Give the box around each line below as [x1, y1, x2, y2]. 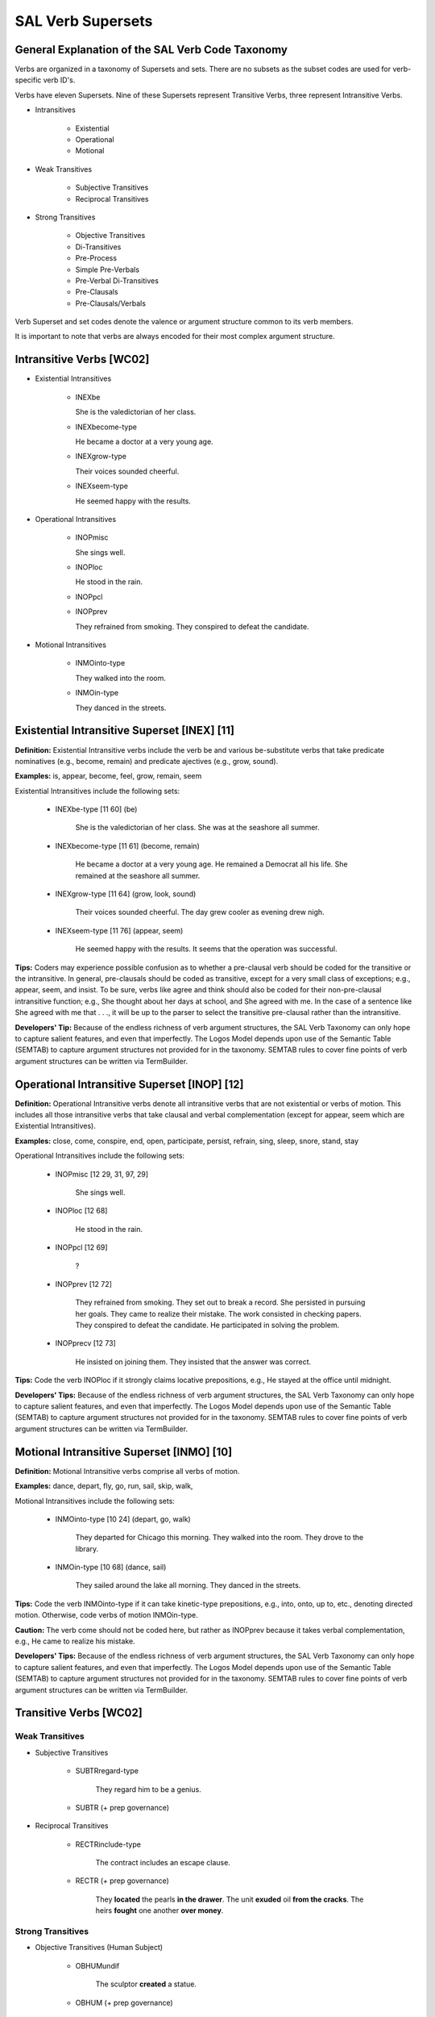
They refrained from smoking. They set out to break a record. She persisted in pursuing [75, 1297, 366, 1307]
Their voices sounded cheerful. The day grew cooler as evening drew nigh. [75, 908, 325, 917]
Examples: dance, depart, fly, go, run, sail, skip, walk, [14, 1481, 193, 1491]
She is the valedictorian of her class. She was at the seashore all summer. [75, 823, 320, 833]
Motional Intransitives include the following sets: [14, 1496, 175, 1505]
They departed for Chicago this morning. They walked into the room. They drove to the [75, 1533, 364, 1543]
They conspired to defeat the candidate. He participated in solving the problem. [75, 1320, 340, 1330]
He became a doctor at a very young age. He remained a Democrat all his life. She [75, 859, 348, 869]
